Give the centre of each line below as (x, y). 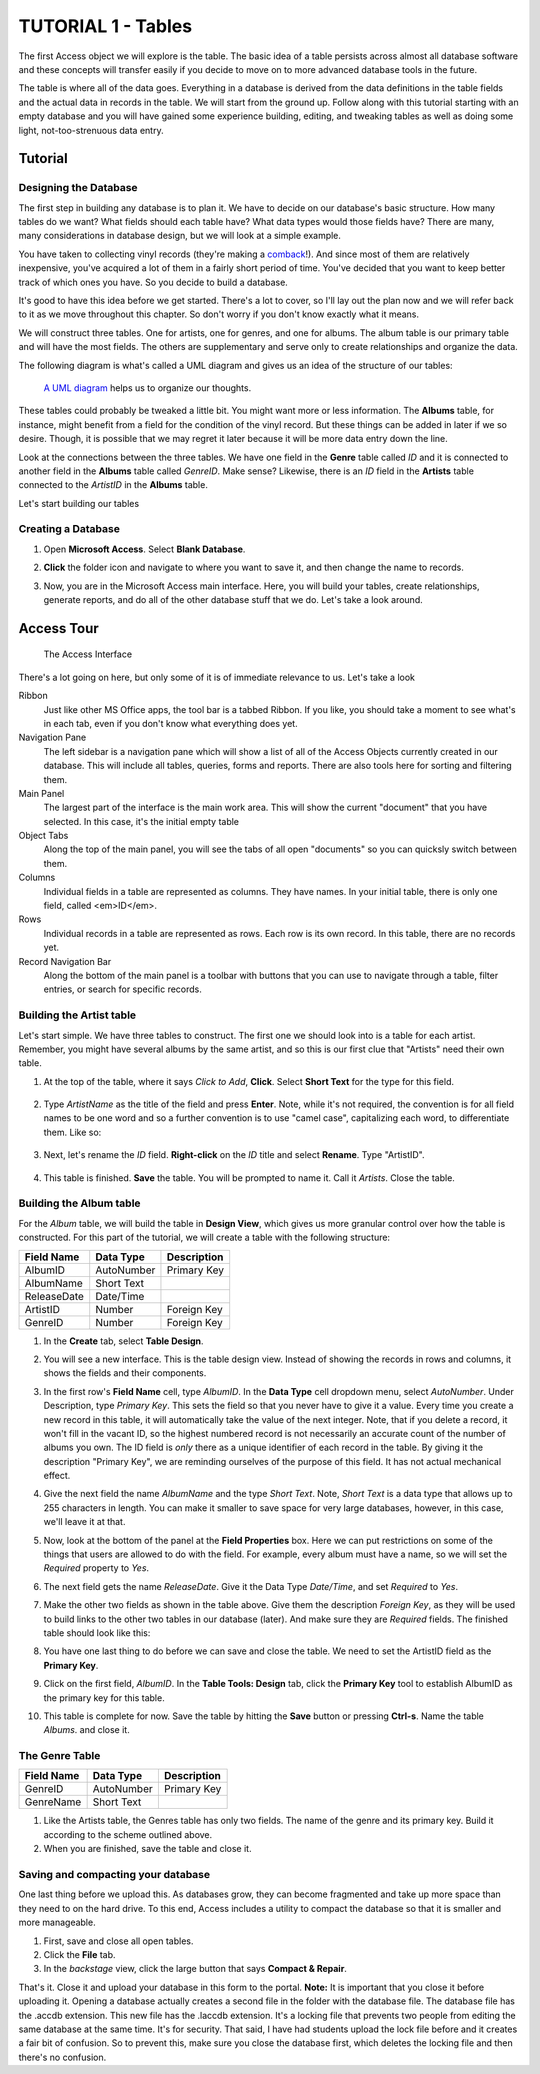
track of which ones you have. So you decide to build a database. (153, 282)
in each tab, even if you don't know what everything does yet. (171, 723)
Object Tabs (43, 836)
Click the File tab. (79, 1954)
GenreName (53, 1802)
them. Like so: (72, 1132)
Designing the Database (78, 188)
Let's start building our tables (79, 503)
